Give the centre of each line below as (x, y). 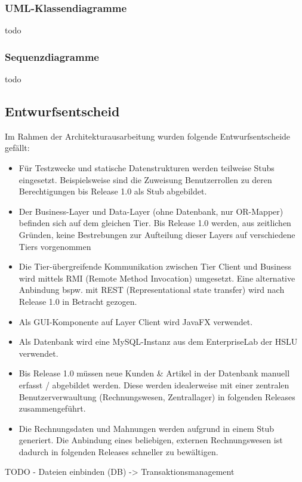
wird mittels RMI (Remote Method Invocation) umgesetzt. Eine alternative (157, 278)
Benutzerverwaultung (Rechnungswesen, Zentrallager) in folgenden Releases (157, 396)
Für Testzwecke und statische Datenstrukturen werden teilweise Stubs (147, 168)
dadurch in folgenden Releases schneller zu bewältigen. (118, 451)
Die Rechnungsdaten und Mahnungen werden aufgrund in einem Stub (147, 428)
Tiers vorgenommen (55, 246)
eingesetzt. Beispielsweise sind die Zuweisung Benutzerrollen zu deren (145, 179)
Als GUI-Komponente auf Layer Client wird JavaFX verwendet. (136, 321)
